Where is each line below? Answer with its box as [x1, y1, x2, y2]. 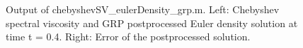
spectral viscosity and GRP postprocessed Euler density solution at [6, 15, 298, 30]
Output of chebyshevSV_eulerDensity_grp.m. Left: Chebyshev [6, 2, 280, 16]
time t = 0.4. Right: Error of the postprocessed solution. [6, 29, 251, 44]
